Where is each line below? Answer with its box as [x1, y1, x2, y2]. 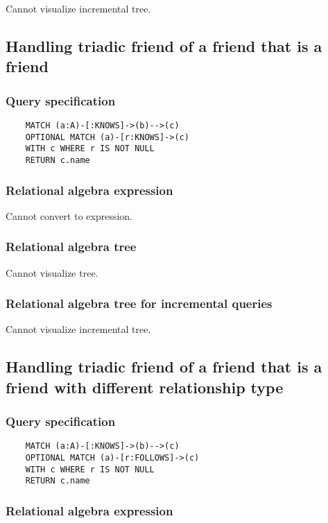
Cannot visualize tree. [6, 265, 98, 280]
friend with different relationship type [6, 376, 284, 397]
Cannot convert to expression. [6, 208, 133, 223]
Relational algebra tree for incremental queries [6, 295, 273, 312]
